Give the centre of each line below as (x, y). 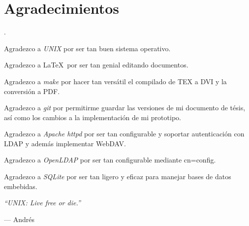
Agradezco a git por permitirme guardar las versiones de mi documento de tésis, (125, 108)
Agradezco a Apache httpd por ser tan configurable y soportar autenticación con (124, 134)
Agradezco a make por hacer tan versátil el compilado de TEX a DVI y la (115, 81)
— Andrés (19, 219)
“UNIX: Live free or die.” (42, 203)
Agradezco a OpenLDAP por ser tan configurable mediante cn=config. (110, 160)
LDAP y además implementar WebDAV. (65, 143)
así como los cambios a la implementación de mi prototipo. (93, 117)
